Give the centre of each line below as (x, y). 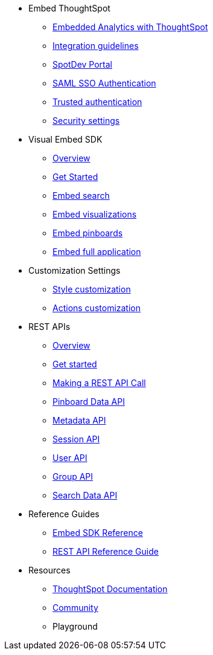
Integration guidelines (96, 46)
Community (75, 608)
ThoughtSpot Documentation (110, 589)
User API (70, 458)
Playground (75, 626)
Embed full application (97, 252)
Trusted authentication (97, 102)
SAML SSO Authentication (104, 83)
